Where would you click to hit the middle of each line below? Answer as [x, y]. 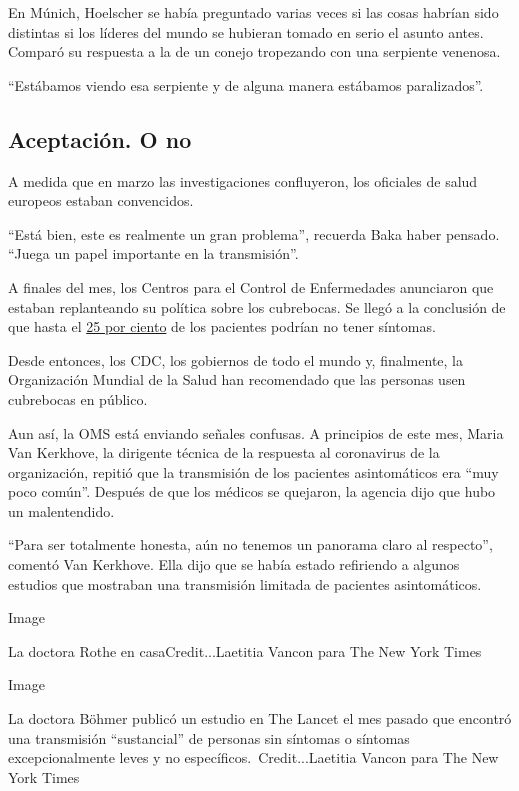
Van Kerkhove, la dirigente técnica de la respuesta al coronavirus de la [224, 452]
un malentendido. [61, 510]
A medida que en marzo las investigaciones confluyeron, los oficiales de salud [243, 180]
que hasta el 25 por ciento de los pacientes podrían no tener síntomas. [222, 326]
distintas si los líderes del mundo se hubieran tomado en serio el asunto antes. [246, 31]
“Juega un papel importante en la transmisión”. [153, 253]
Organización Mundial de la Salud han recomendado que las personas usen [237, 379]
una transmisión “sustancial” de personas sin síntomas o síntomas [209, 737]
